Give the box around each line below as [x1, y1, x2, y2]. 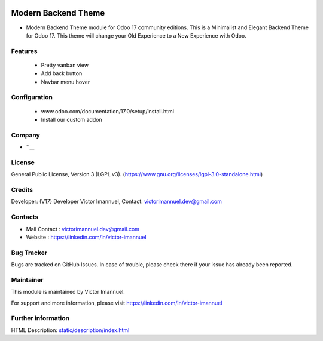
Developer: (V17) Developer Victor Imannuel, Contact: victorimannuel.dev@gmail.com [11, 198, 223, 205]
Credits [11, 186, 33, 194]
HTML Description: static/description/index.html [11, 326, 130, 334]
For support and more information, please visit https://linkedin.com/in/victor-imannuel [11, 299, 223, 306]
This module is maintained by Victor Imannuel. [11, 288, 125, 296]
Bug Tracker [11, 248, 48, 257]
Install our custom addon [41, 116, 102, 123]
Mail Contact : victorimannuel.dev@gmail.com [26, 225, 140, 232]
